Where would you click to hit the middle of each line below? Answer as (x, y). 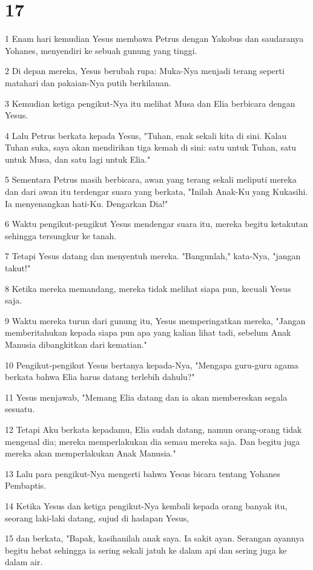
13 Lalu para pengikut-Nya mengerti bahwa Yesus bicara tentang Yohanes (143, 473)
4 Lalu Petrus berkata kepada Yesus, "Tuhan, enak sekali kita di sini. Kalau (146, 135)
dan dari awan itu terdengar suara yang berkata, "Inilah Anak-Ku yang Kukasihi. (156, 192)
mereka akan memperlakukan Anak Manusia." (91, 453)
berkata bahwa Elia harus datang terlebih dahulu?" (100, 377)
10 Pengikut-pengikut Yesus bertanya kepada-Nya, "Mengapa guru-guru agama (152, 365)
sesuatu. (20, 409)
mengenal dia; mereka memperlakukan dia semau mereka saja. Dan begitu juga (153, 441)
